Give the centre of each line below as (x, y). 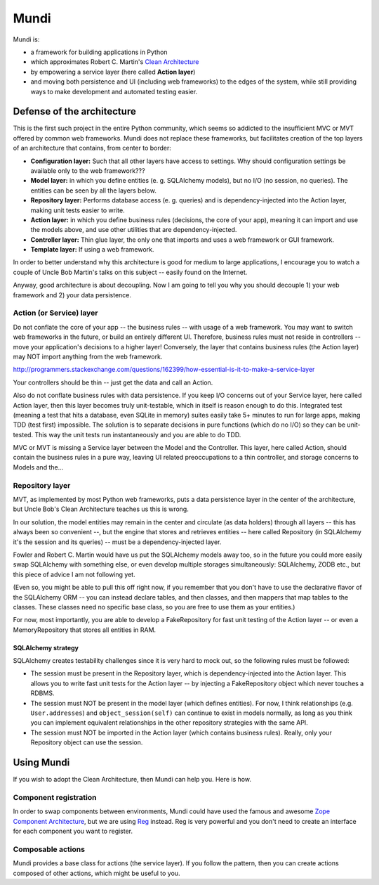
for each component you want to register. (73, 831)
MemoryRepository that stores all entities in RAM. (85, 630)
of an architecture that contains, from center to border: (92, 148)
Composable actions (49, 849)
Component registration (55, 797)
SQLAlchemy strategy (46, 647)
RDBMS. (42, 693)
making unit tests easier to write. (78, 210)
